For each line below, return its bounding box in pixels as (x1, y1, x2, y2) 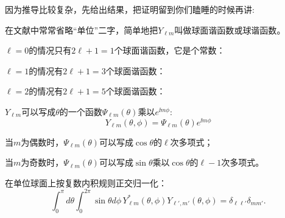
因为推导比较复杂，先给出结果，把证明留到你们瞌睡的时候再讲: (5, 3, 255, 15)
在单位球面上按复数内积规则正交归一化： (5, 176, 167, 189)
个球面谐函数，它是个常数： (114, 44, 225, 57)
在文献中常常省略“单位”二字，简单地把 (5, 23, 158, 36)
